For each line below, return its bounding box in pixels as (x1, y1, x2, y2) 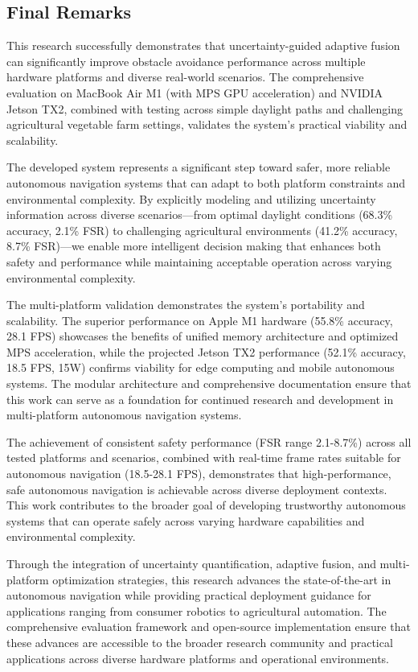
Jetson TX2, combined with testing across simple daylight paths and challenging (6, 100, 404, 117)
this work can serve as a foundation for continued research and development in (6, 390, 394, 407)
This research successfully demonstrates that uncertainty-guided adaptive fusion (6, 37, 400, 54)
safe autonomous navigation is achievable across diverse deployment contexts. (6, 480, 387, 497)
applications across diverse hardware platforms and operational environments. (6, 649, 389, 666)
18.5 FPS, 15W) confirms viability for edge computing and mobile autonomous (6, 359, 395, 376)
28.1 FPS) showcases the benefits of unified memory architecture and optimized (6, 328, 399, 344)
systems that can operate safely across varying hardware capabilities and (6, 512, 365, 529)
